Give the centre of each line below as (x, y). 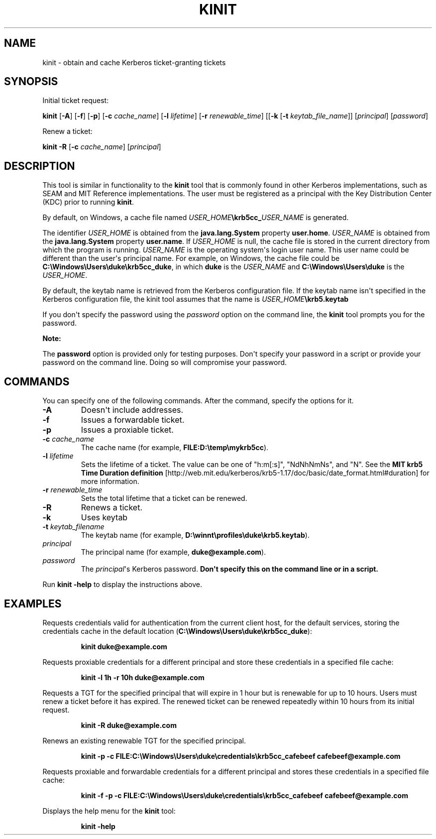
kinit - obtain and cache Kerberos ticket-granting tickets (134, 62)
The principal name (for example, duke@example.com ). (173, 552)
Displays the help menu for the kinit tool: (109, 811)
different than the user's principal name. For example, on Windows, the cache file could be (191, 258)
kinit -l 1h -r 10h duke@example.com (143, 677)
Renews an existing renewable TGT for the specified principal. (144, 740)
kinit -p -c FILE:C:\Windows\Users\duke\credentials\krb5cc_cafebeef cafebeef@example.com (241, 756)
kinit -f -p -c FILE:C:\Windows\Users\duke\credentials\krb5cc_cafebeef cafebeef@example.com (244, 795)
